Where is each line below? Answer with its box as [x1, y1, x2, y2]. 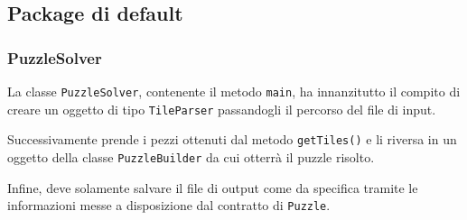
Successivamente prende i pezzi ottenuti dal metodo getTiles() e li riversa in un [7, 130, 457, 149]
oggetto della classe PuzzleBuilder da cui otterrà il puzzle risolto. [7, 147, 375, 166]
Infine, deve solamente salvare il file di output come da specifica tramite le [7, 178, 418, 197]
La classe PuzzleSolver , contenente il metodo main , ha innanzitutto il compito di [7, 82, 461, 100]
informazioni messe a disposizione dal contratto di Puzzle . [7, 196, 331, 215]
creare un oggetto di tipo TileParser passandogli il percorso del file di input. [7, 99, 436, 118]
